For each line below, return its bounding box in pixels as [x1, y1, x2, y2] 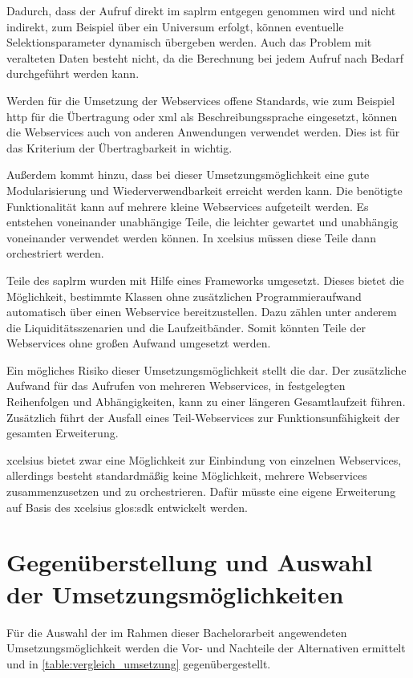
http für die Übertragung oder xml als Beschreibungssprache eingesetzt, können [6, 108, 398, 124]
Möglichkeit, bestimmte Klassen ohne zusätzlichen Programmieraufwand [6, 287, 362, 304]
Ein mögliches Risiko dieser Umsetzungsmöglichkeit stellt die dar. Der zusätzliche [6, 361, 407, 378]
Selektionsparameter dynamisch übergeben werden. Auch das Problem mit [6, 34, 372, 51]
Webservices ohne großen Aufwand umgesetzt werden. [6, 335, 271, 351]
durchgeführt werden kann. [6, 65, 140, 82]
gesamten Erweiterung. [6, 424, 119, 441]
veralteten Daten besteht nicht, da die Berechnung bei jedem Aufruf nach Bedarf [6, 49, 404, 66]
